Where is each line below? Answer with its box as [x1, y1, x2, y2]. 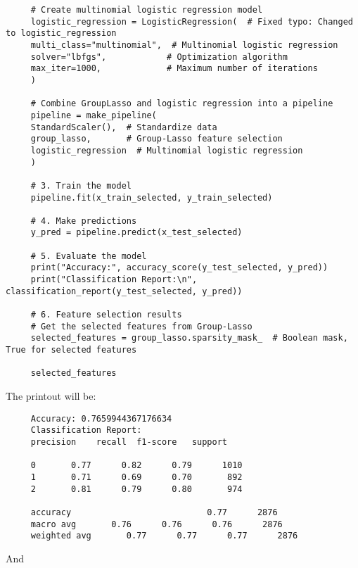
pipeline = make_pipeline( [30, 110, 157, 120]
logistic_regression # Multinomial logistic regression [30, 145, 303, 156]
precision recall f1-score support [30, 436, 227, 447]
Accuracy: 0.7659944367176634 [30, 413, 172, 424]
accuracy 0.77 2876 [30, 507, 278, 517]
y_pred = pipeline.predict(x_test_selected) [30, 227, 243, 238]
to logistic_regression [6, 28, 117, 39]
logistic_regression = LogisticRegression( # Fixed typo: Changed [30, 16, 353, 27]
